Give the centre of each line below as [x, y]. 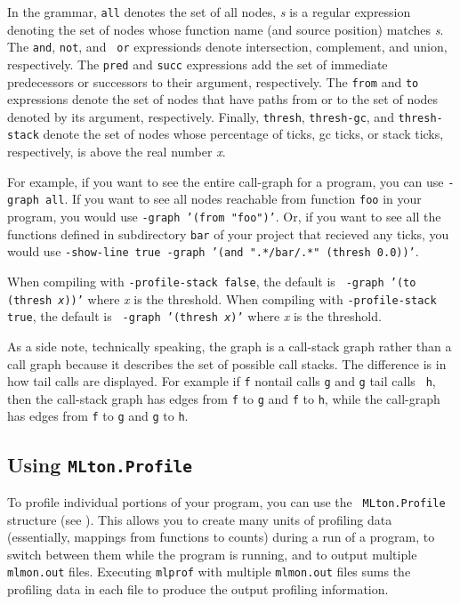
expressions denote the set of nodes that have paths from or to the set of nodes [223, 99]
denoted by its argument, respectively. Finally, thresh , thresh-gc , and [201, 116]
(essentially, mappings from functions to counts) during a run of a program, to [221, 537]
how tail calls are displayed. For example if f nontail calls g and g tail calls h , [222, 381]
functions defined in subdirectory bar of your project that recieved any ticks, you [228, 234]
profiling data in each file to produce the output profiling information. [198, 589]
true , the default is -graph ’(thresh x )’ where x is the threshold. [194, 316]
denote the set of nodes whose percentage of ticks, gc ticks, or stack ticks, [243, 134]
